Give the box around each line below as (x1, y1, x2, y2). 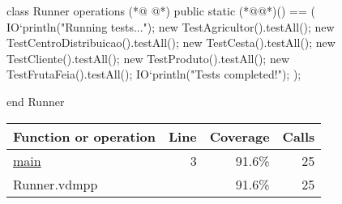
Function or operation (13, 126, 156, 146)
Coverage (209, 126, 270, 146)
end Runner (6, 92, 65, 109)
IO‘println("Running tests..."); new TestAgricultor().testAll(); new (6, 18, 335, 35)
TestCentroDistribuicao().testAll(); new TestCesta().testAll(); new (6, 34, 336, 51)
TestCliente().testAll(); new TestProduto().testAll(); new (6, 49, 289, 66)
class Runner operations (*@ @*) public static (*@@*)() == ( (6, 2, 315, 19)
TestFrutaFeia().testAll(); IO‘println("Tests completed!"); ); (6, 66, 301, 83)
